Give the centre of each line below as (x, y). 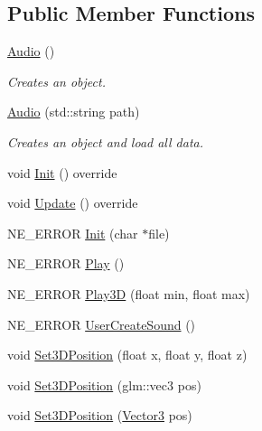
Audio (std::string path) (74, 112)
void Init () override (62, 172)
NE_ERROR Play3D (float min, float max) (129, 293)
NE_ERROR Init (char (73, 233)
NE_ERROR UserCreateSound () (102, 324)
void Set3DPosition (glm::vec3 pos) (104, 384)
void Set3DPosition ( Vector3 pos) (100, 415)
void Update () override (73, 203)
